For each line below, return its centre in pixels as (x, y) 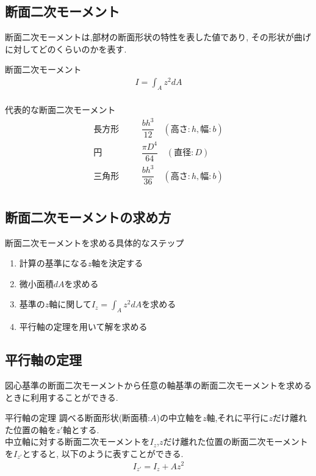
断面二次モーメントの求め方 (88, 217)
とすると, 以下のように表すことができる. (103, 453)
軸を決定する (117, 263)
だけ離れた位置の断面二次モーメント (235, 441)
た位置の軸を (31, 429)
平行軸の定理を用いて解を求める (83, 327)
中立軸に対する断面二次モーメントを (77, 441)
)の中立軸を (179, 418)
